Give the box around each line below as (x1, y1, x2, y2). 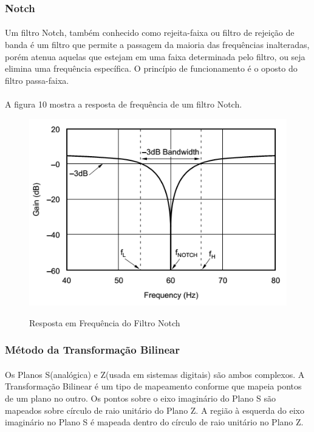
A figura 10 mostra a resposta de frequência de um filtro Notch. (5, 98, 242, 110)
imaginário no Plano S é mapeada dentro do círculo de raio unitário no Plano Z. (5, 416, 304, 428)
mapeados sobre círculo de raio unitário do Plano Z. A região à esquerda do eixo (5, 403, 304, 416)
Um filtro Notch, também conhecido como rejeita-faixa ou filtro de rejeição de (5, 26, 295, 39)
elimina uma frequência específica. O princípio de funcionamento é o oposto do (5, 62, 298, 75)
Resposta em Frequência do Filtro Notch (29, 316, 180, 329)
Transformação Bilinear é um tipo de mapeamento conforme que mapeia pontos (5, 380, 302, 393)
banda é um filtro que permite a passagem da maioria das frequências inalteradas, (5, 38, 310, 51)
